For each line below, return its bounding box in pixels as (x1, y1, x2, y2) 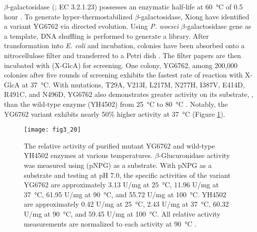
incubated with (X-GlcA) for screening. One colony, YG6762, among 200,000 (4, 60, 238, 70)
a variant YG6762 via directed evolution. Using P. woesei (4, 21, 179, 31)
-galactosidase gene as (184, 21, 252, 31)
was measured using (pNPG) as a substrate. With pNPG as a (24, 159, 212, 170)
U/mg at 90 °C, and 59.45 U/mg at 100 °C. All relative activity (24, 208, 221, 219)
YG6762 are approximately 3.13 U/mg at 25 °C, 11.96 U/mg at (24, 179, 219, 190)
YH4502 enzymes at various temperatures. (24, 150, 153, 160)
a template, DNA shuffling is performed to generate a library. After (4, 30, 209, 41)
